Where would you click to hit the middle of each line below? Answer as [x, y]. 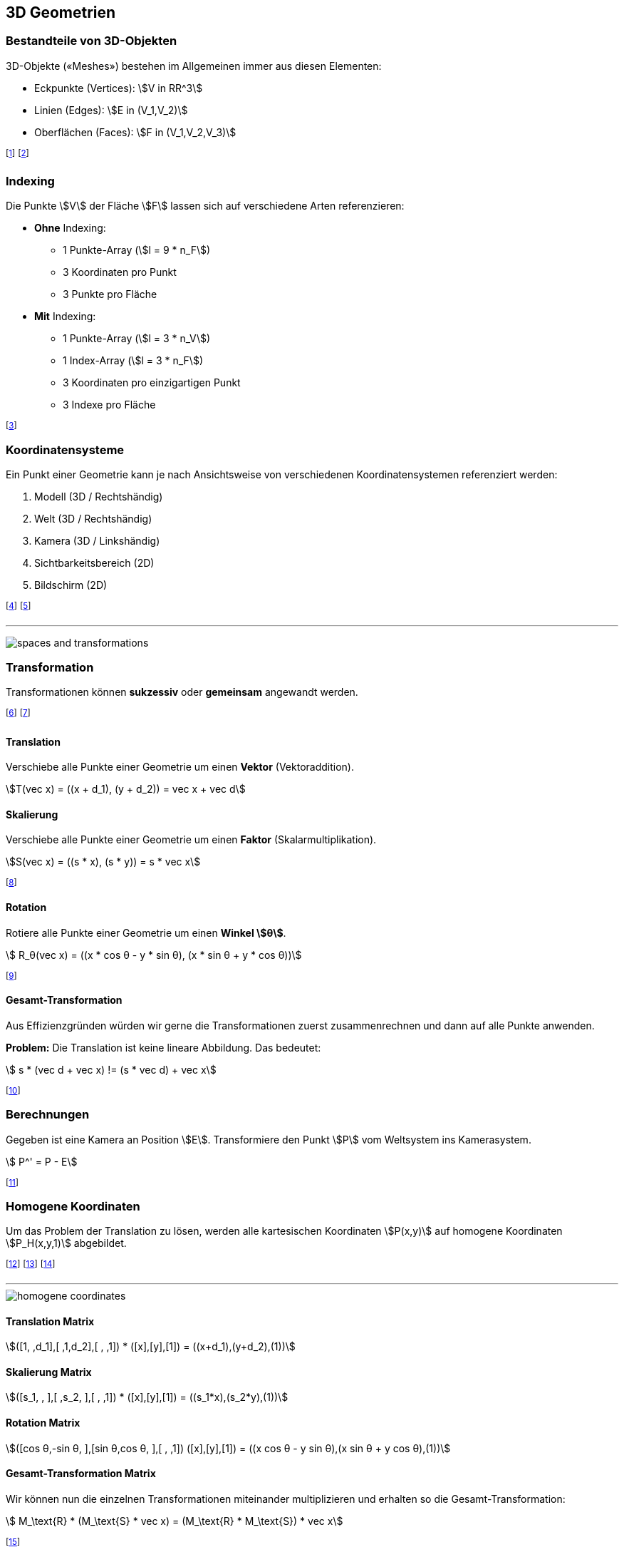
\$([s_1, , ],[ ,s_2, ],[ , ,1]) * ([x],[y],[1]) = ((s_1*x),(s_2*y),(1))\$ [147, 1397]
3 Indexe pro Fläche [109, 405]
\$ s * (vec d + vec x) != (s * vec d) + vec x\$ [111, 1069]
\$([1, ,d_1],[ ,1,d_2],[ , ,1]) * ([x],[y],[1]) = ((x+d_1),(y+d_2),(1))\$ [151, 1347]
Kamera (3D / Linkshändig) [97, 540]
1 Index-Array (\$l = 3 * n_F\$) [133, 361]
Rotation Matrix [43, 1423]
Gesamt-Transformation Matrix [81, 1474]
